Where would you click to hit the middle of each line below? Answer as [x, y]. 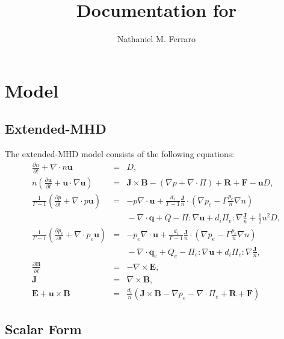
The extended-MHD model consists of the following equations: [120, 154]
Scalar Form [43, 328]
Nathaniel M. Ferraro [156, 39]
